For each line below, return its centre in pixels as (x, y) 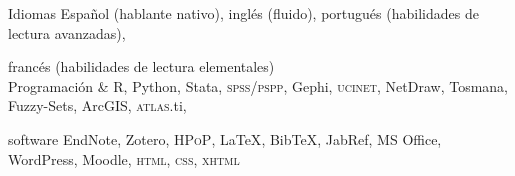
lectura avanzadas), (67, 32)
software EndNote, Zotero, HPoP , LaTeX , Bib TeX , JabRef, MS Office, (225, 138)
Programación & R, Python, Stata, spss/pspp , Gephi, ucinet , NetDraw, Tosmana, (258, 85)
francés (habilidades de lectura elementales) (141, 66)
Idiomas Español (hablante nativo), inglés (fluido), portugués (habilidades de (243, 13)
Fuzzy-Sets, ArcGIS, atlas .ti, (97, 105)
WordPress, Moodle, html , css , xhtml (124, 158)
